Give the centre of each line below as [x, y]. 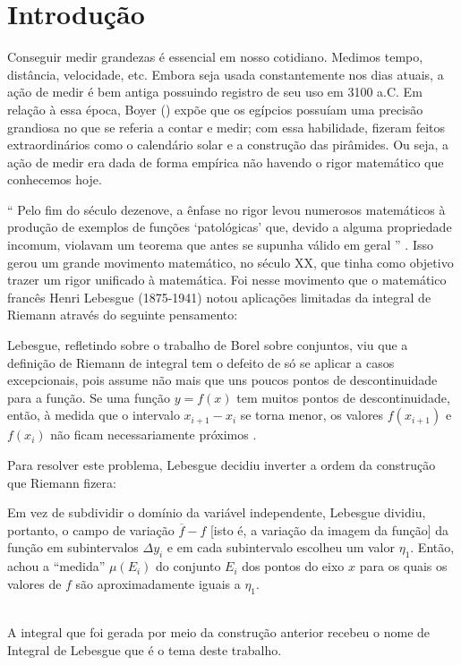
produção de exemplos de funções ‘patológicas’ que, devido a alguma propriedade [230, 227]
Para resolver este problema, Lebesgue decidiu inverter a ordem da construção [222, 465]
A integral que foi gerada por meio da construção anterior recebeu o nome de [219, 632]
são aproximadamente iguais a [158, 583]
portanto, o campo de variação [91, 529]
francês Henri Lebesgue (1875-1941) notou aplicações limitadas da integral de [219, 297]
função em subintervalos [73, 547]
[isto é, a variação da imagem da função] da [329, 529]
